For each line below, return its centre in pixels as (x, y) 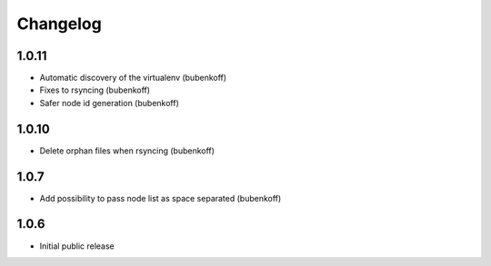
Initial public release (77, 246)
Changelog (59, 24)
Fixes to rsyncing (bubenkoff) (95, 90)
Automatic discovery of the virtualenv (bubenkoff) (133, 78)
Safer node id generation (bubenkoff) (109, 103)
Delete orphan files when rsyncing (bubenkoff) (127, 151)
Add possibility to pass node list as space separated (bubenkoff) (160, 198)
